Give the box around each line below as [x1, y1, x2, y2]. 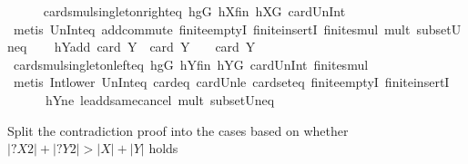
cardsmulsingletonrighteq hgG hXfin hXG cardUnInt [43, 2, 346, 20]
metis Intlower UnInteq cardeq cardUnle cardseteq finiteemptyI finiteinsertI [13, 72, 450, 92]
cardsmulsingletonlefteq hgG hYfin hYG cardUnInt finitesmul [13, 54, 369, 73]
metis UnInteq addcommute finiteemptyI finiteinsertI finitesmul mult [13, 19, 411, 38]
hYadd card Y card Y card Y [54, 37, 256, 56]
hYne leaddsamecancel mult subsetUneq [45, 90, 275, 109]
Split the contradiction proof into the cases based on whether [7, 121, 349, 140]
